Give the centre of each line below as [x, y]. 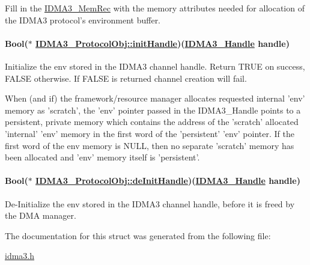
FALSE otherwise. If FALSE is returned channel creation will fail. [126, 78]
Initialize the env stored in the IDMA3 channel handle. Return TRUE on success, [155, 66]
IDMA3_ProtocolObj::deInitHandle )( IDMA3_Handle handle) [168, 181]
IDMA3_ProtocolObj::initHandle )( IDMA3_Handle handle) [163, 43]
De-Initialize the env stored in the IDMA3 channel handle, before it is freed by [150, 203]
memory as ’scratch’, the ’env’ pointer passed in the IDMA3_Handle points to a [153, 110]
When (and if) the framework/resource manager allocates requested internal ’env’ [155, 98]
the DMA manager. [41, 215]
